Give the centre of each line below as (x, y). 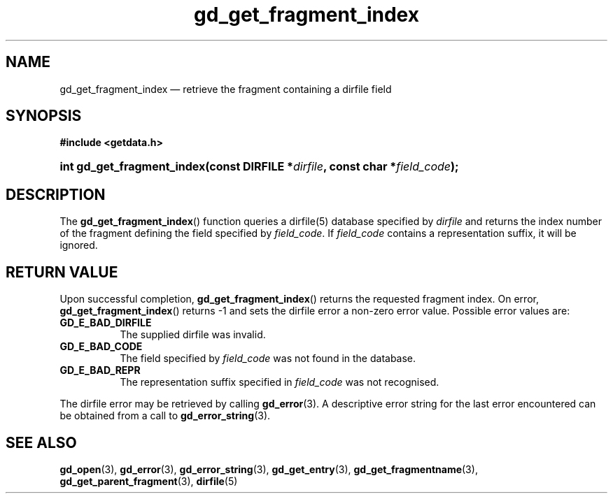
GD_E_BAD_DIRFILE (106, 323)
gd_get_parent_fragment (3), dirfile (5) (149, 481)
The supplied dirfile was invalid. (193, 335)
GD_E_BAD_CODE (101, 347)
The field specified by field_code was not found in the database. (268, 359)
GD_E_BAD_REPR (100, 370)
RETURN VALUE (62, 272)
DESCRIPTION (56, 194)
